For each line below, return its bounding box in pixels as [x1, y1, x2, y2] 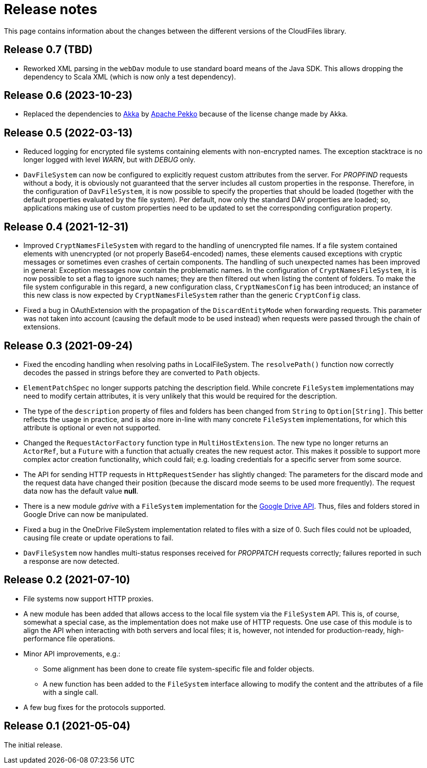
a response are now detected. [23, 557, 119, 565]
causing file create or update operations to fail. [23, 533, 174, 542]
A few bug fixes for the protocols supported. [23, 703, 166, 711]
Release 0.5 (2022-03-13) [4, 126, 133, 139]
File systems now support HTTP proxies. [23, 594, 154, 603]
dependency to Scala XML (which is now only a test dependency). [23, 72, 236, 81]
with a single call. [43, 688, 98, 696]
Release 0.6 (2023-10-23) [4, 89, 133, 102]
